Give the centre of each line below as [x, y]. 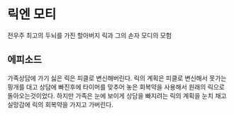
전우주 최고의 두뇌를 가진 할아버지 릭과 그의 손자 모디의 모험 [90, 35]
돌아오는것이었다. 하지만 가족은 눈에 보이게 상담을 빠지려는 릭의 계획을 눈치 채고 [117, 95]
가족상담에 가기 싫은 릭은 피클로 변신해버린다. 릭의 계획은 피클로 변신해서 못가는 [117, 78]
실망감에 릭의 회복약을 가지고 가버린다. [60, 104]
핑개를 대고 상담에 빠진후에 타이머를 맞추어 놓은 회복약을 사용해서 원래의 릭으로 [116, 87]
